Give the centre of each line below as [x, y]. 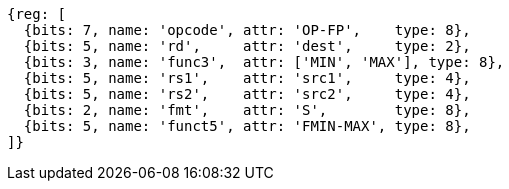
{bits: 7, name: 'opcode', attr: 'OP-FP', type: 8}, [247, 30]
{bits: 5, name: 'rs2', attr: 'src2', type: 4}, [247, 94]
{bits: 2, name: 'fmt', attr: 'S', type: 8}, [247, 110]
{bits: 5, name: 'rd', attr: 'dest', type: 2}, [247, 46]
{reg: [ [37, 14]
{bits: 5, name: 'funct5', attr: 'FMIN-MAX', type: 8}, [247, 126]
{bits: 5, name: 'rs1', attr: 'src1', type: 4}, [247, 78]
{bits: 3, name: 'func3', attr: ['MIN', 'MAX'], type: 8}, [264, 62]
